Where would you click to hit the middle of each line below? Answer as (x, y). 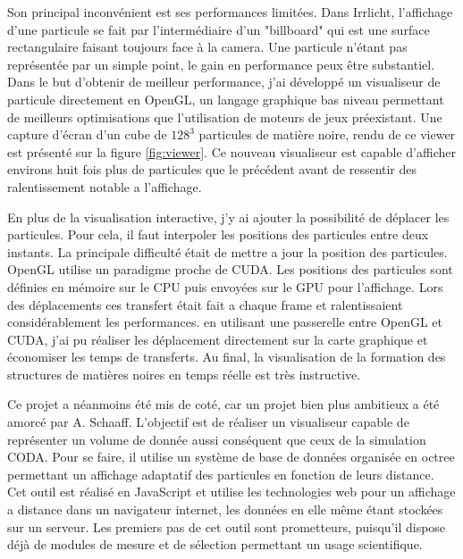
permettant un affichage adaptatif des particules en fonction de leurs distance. (221, 474)
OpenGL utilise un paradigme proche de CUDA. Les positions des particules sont (230, 269)
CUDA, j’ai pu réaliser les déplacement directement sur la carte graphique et (218, 339)
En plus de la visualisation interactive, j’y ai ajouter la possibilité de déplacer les (228, 217)
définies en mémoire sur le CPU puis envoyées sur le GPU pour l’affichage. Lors (225, 286)
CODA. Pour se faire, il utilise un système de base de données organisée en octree (231, 457)
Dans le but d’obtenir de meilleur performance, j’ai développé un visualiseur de (224, 82)
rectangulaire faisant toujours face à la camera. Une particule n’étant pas (207, 47)
